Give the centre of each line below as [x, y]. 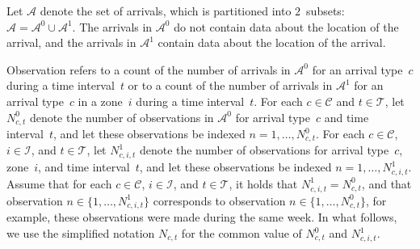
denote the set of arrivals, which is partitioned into [166, 11]
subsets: [325, 11]
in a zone [100, 101]
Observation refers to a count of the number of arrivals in [149, 69]
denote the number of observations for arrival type [264, 150]
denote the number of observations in [122, 117]
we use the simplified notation [81, 233]
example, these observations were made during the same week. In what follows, [202, 217]
